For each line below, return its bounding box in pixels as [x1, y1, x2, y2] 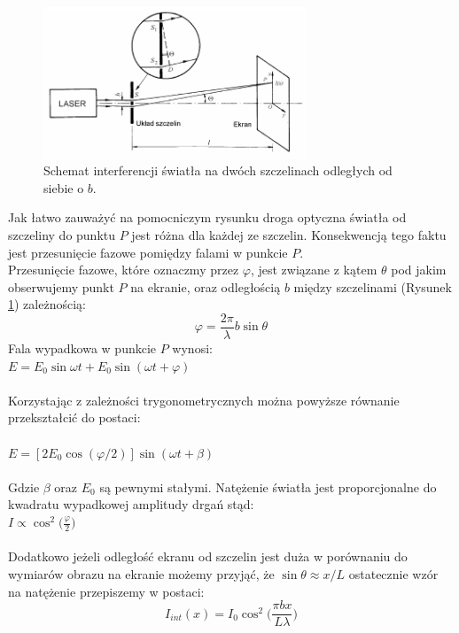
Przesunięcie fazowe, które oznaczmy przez [8, 260, 239, 279]
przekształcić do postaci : [8, 408, 141, 427]
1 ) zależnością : [8, 295, 86, 313]
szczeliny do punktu [8, 226, 116, 244]
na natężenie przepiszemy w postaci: [8, 582, 205, 600]
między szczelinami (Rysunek [293, 277, 452, 296]
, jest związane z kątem [250, 260, 377, 279]
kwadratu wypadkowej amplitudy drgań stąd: [8, 495, 254, 513]
